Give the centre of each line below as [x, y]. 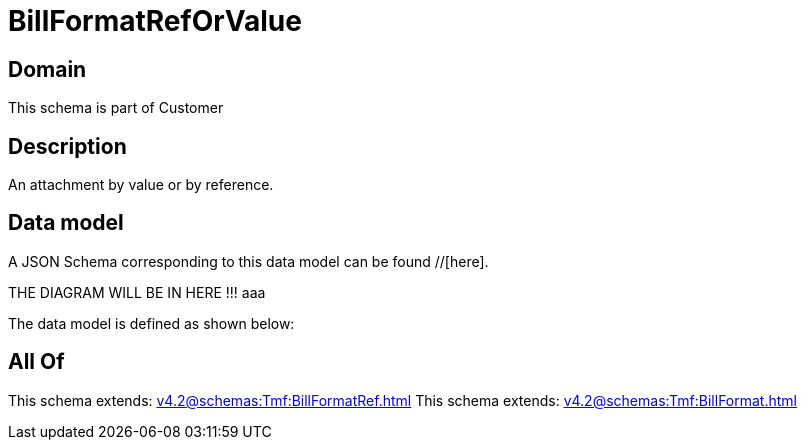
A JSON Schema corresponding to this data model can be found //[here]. [248, 261]
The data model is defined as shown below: [151, 323]
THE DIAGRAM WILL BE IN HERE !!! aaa [137, 292]
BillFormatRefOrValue [155, 21]
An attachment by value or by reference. [141, 185]
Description [67, 146]
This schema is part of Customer [116, 108]
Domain [47, 69]
